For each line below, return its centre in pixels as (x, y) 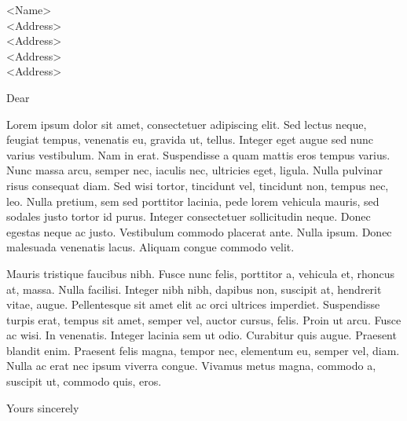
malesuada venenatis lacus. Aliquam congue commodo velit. (150, 247)
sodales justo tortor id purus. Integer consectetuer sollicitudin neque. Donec (189, 216)
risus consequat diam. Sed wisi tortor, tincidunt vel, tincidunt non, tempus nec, (198, 185)
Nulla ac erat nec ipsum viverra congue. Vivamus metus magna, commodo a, (191, 366)
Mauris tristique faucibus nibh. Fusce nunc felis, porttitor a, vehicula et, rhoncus (201, 273)
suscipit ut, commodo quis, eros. (84, 381)
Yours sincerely (43, 407)
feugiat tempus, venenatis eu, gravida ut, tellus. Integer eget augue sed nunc (190, 139)
